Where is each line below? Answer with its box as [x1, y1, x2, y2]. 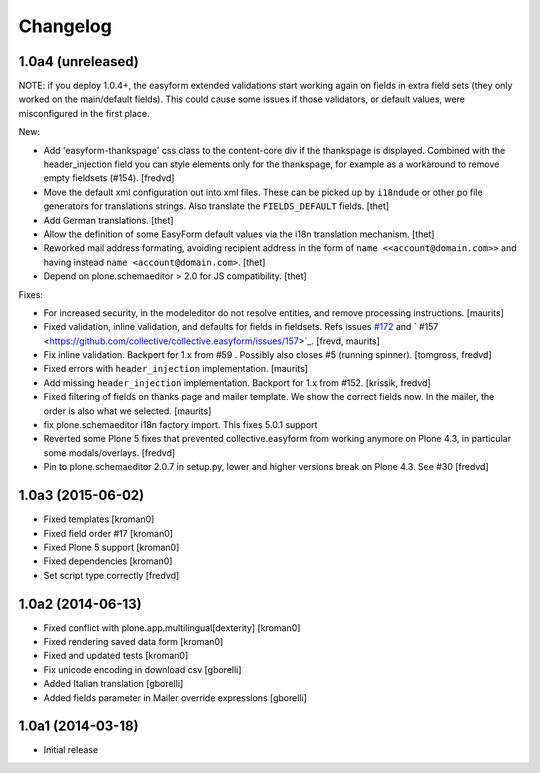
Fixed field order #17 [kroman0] [43, 527, 174, 539]
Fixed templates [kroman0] [43, 513, 155, 525]
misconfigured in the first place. [18, 107, 150, 119]
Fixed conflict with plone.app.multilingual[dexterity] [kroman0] [43, 621, 301, 634]
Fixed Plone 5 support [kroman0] [43, 541, 180, 553]
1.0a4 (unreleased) [18, 53, 139, 70]
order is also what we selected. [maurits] [43, 405, 212, 417]
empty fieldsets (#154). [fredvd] [43, 172, 175, 184]
